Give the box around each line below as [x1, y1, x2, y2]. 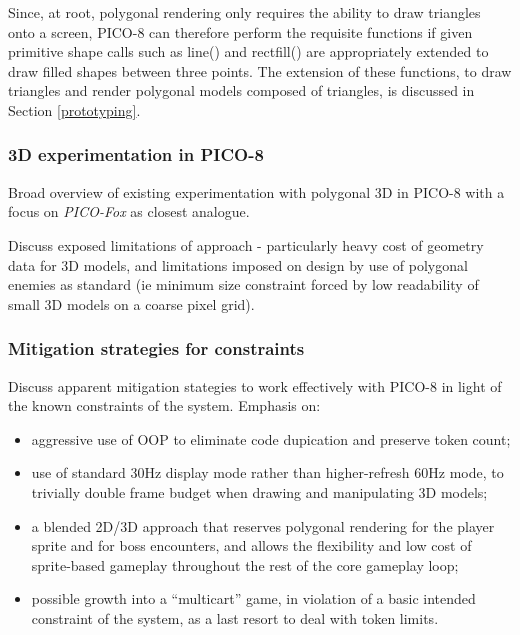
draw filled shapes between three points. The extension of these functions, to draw [8, 60, 512, 81]
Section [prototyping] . [8, 99, 141, 120]
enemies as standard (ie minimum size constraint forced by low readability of [8, 274, 479, 295]
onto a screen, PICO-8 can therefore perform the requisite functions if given [8, 21, 473, 42]
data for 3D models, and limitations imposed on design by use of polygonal [8, 254, 468, 275]
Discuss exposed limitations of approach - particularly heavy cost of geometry [8, 234, 484, 255]
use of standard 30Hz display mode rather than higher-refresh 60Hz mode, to [31, 462, 504, 483]
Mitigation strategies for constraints [8, 336, 305, 361]
